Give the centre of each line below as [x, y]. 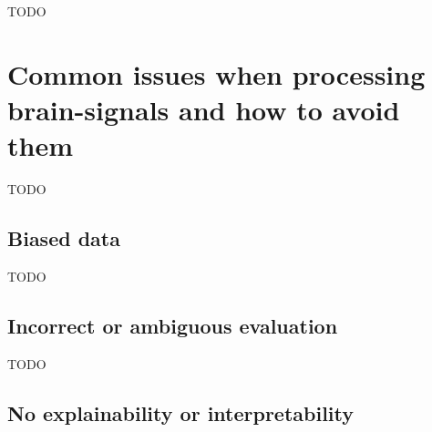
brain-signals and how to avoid [204, 109]
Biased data [64, 238]
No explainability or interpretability [181, 412]
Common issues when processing [216, 73]
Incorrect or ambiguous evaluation [173, 325]
